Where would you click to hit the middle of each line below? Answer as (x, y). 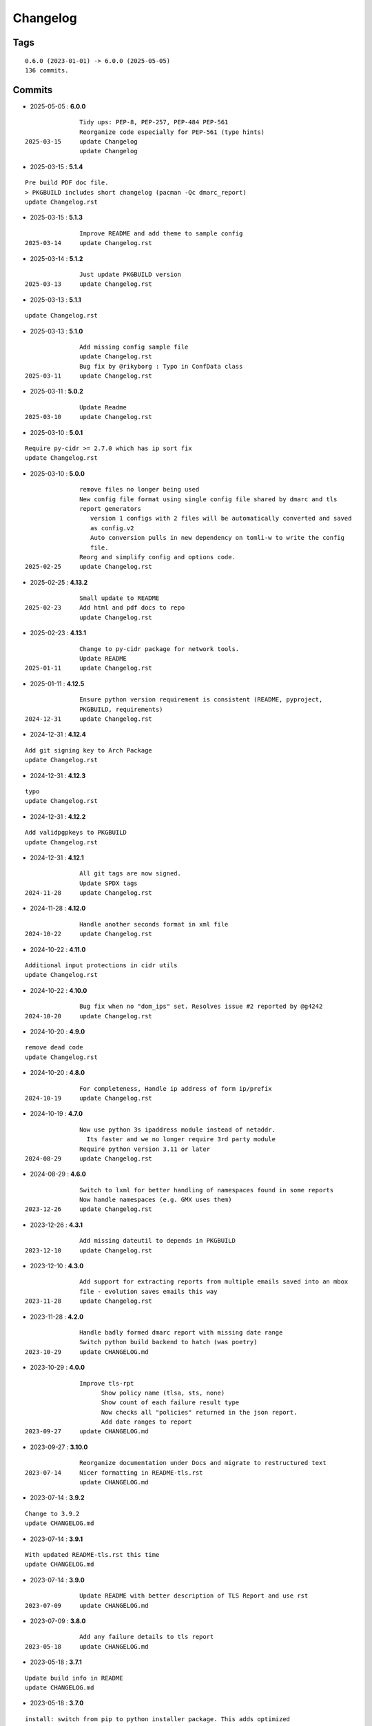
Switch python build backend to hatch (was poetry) (168, 1342)
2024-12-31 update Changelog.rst (89, 719)
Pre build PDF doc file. (67, 183)
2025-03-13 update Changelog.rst (89, 284)
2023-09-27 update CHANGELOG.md (87, 1432)
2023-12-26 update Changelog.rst (89, 1209)
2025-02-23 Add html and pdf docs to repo (105, 608)
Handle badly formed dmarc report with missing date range (181, 1332)
